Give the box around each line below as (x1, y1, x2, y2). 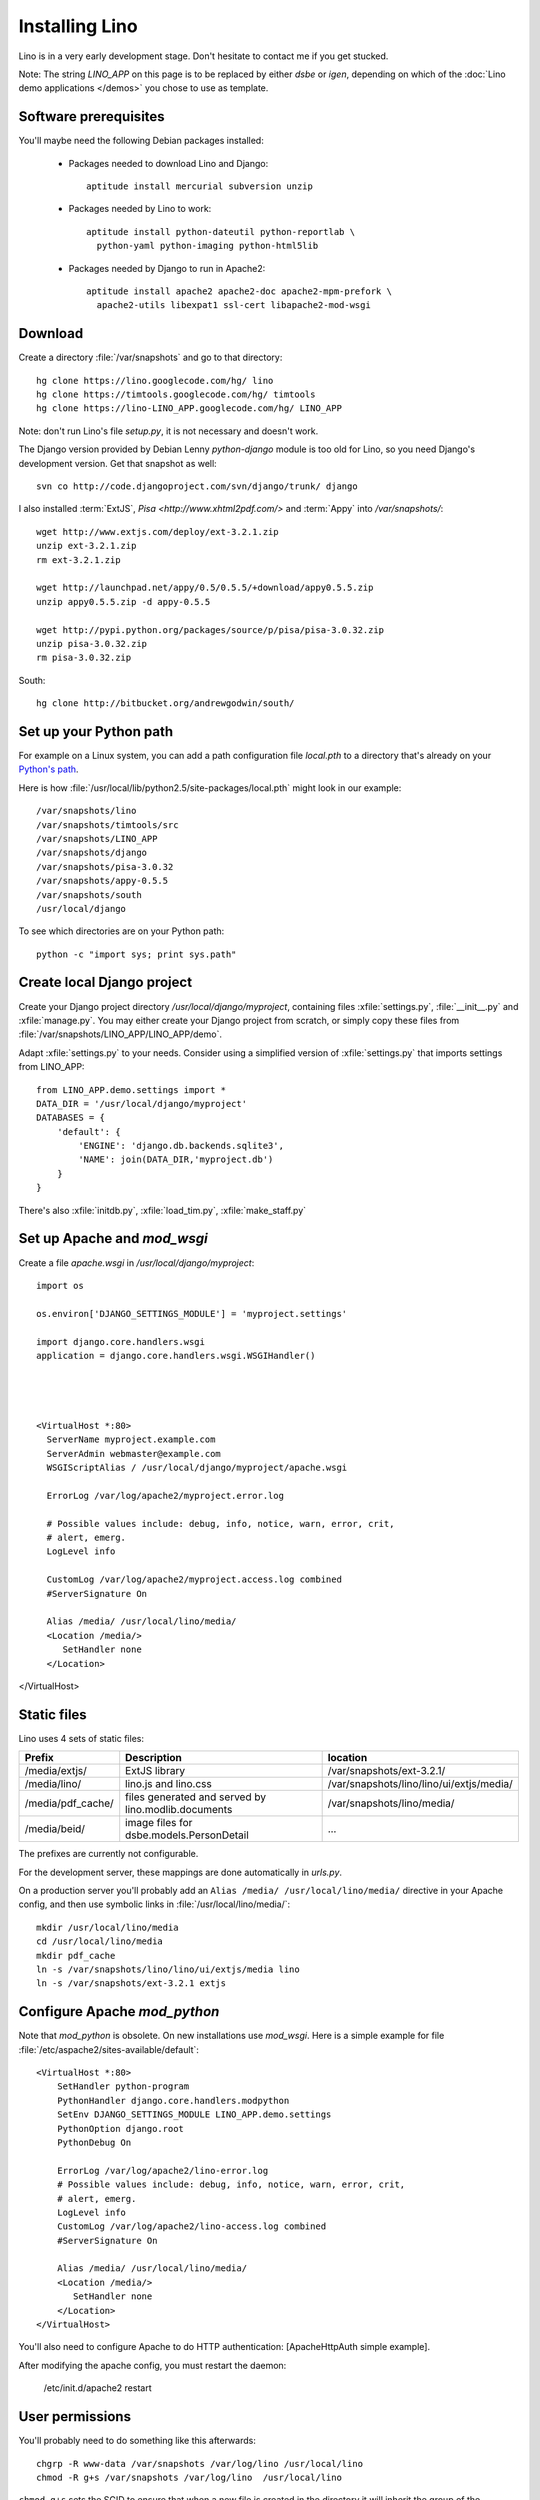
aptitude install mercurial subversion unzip (86, 181, 314, 192)
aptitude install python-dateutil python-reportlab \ (86, 226, 355, 237)
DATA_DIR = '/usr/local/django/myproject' (36, 1098, 248, 1109)
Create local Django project (18, 974, 193, 991)
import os (36, 1280, 84, 1291)
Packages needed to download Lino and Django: (68, 157, 269, 169)
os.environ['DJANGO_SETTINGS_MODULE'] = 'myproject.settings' (36, 1308, 348, 1319)
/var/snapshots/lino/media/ (327, 1796, 455, 1810)
